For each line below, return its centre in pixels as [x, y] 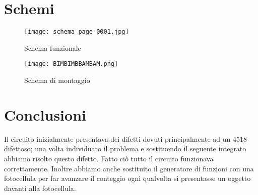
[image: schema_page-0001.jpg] [77, 32]
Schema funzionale [53, 47]
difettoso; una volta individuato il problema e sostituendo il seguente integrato [125, 149]
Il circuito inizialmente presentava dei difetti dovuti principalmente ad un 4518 [126, 138]
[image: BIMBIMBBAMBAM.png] [71, 64]
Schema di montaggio [57, 80]
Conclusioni [45, 114]
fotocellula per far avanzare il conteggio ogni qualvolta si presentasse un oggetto [127, 178]
